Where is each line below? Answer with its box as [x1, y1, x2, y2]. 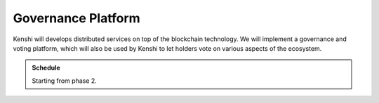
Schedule [32, 63, 61, 72]
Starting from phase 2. [32, 77, 98, 85]
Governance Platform [13, 10, 140, 26]
